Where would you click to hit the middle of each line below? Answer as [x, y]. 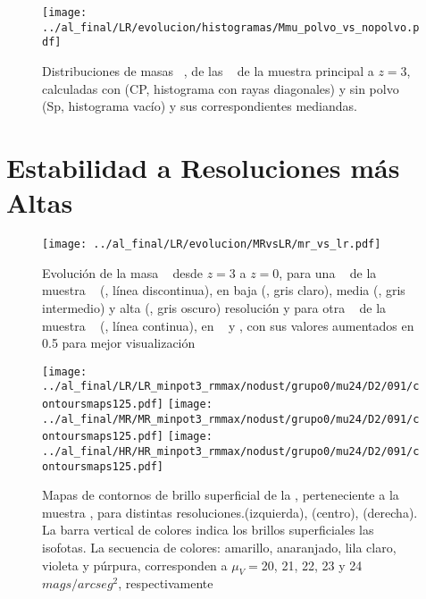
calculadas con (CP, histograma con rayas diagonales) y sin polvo [221, 88]
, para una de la [328, 272]
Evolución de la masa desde [122, 272]
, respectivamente [166, 583]
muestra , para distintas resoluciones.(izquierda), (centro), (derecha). [230, 512]
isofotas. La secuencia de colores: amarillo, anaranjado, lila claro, [219, 548]
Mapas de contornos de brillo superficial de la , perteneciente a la [221, 495]
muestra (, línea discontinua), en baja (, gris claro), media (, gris [224, 290]
